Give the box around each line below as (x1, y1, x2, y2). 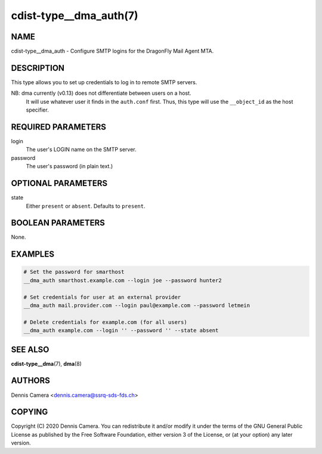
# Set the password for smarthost (23, 268, 125, 276)
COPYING (11, 407, 48, 417)
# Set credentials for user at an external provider (23, 294, 181, 301)
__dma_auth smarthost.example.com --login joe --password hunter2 (23, 277, 222, 283)
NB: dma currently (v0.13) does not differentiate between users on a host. (11, 89, 191, 97)
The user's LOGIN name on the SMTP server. (26, 146, 137, 153)
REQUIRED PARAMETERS (11, 122, 107, 132)
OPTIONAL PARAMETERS (11, 178, 108, 189)
